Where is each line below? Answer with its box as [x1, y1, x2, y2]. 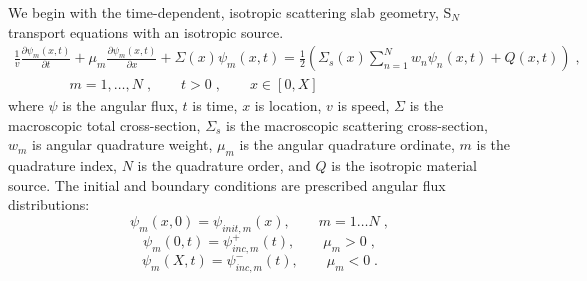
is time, [192, 95, 238, 116]
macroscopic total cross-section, [8, 114, 201, 135]
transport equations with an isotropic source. [8, 21, 284, 42]
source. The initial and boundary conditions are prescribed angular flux [8, 174, 446, 195]
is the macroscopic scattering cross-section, [226, 114, 488, 135]
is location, [254, 95, 322, 116]
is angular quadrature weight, [32, 134, 213, 155]
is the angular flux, [62, 95, 178, 116]
